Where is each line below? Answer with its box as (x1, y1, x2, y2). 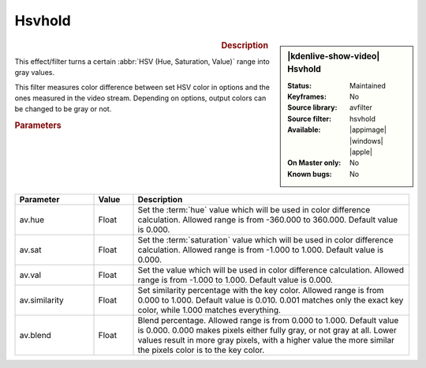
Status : (287, 81, 312, 90)
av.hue (19, 214, 45, 225)
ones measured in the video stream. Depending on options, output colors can (14, 93, 267, 103)
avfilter (349, 103, 372, 112)
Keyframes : (287, 92, 327, 102)
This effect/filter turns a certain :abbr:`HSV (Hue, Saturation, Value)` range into (14, 56, 270, 66)
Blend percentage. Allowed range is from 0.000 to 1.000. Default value (137, 315, 399, 326)
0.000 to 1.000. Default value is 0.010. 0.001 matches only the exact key (137, 295, 404, 306)
